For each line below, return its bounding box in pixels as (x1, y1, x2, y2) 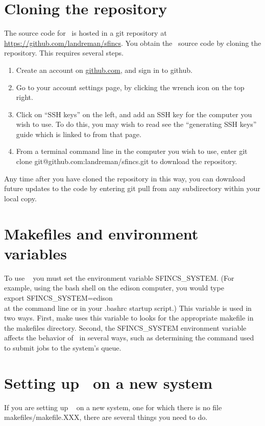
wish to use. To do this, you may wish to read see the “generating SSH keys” (16, 119, 257, 129)
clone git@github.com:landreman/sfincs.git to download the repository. (16, 156, 237, 167)
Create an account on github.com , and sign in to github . (16, 64, 192, 75)
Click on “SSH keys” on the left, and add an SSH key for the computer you (16, 109, 252, 119)
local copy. (4, 193, 37, 203)
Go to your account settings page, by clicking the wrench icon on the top (16, 82, 245, 92)
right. (16, 92, 33, 102)
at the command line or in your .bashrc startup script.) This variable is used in (4, 302, 252, 313)
